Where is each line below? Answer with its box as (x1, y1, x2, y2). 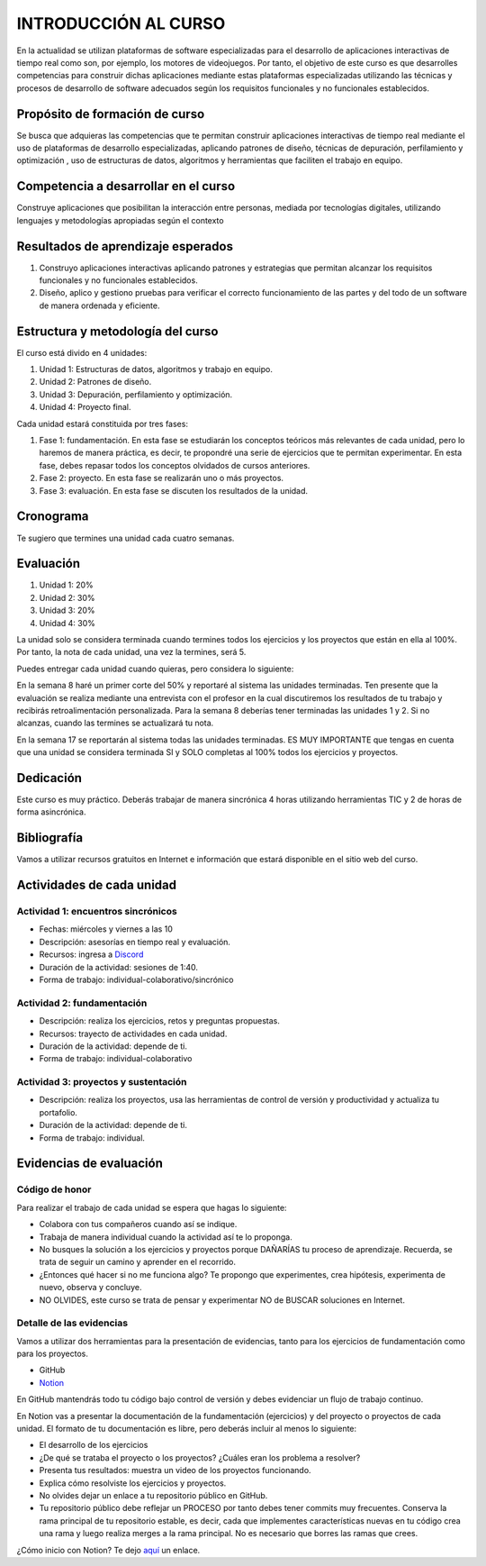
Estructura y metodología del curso (16, 323, 219, 339)
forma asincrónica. (16, 806, 86, 817)
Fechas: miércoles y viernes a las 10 (39, 924, 173, 934)
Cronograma (16, 509, 89, 524)
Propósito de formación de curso (16, 106, 205, 122)
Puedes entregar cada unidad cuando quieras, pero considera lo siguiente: (16, 663, 294, 674)
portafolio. (39, 1106, 78, 1117)
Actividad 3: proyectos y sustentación (16, 1076, 188, 1088)
